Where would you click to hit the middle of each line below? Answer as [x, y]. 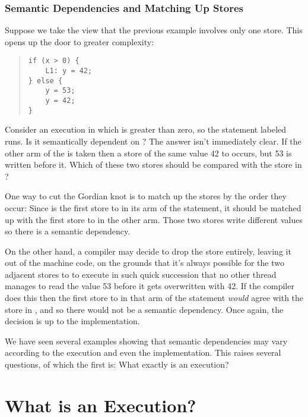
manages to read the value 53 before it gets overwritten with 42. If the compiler [150, 286]
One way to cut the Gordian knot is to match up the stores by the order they [146, 196]
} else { [45, 81]
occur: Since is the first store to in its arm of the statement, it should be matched [153, 207]
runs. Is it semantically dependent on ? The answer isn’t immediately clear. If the [153, 141]
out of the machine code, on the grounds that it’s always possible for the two [145, 263]
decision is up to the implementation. [72, 321]
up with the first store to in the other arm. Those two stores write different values [154, 219]
